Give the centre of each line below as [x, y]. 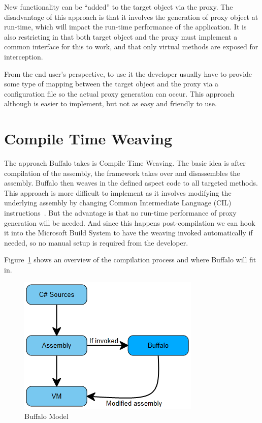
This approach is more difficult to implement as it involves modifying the [118, 192]
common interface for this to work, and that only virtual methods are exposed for [131, 47]
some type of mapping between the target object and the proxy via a [111, 84]
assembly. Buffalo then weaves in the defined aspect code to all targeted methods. [131, 183]
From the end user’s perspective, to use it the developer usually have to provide [128, 73]
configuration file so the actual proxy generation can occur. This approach [119, 93]
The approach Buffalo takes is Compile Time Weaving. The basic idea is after [125, 163]
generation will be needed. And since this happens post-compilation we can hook [130, 222]
